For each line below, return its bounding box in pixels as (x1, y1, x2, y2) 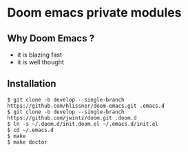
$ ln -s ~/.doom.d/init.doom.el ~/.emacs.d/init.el (7, 120, 158, 127)
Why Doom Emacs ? (7, 32, 95, 44)
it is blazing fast (17, 50, 62, 59)
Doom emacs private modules (7, 5, 182, 21)
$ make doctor (7, 138, 48, 146)
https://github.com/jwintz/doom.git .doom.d (7, 114, 137, 122)
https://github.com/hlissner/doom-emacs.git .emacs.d (7, 102, 165, 109)
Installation (7, 78, 56, 90)
